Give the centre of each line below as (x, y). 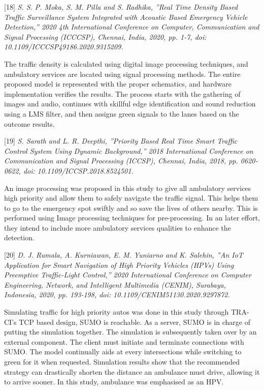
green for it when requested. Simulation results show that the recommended (122, 361)
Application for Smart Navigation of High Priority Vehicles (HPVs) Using (119, 264)
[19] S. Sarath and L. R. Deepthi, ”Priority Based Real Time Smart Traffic (121, 141)
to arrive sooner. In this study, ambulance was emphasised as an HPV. (114, 382)
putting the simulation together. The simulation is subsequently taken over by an (130, 332)
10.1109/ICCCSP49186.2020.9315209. (64, 47)
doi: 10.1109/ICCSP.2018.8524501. (78, 170)
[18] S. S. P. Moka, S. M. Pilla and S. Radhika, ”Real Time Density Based (121, 7)
